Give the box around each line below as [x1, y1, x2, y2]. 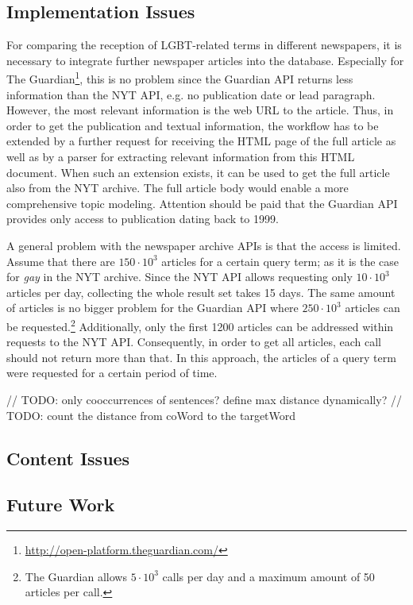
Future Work [6, 492, 115, 517]
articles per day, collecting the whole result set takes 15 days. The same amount [6, 283, 396, 300]
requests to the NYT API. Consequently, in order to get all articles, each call [6, 333, 381, 350]
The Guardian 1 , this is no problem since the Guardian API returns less [6, 68, 353, 87]
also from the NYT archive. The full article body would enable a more [6, 179, 349, 196]
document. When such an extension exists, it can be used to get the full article [6, 164, 390, 180]
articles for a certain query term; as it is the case [161, 252, 399, 269]
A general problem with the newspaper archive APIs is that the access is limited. [6, 237, 401, 253]
